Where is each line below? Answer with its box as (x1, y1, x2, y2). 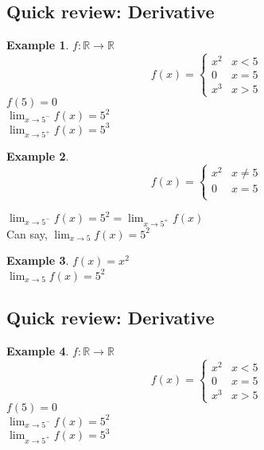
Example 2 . (6, 148, 69, 165)
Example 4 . (6, 342, 69, 359)
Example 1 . (6, 37, 69, 53)
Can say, (6, 225, 48, 242)
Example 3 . (6, 252, 69, 269)
